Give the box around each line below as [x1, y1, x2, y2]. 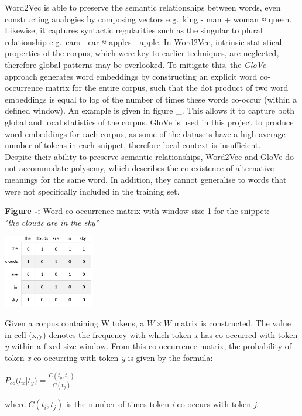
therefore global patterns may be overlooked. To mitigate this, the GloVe [5, 58, 266, 70]
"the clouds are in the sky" [5, 216, 99, 228]
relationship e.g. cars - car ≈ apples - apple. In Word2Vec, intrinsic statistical [5, 35, 282, 47]
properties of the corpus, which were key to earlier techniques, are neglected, [5, 47, 279, 59]
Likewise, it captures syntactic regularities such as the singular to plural [5, 24, 263, 36]
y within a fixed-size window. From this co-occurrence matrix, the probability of [5, 340, 291, 352]
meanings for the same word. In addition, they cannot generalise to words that [5, 173, 287, 185]
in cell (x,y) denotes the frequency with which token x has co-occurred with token [5, 328, 298, 340]
